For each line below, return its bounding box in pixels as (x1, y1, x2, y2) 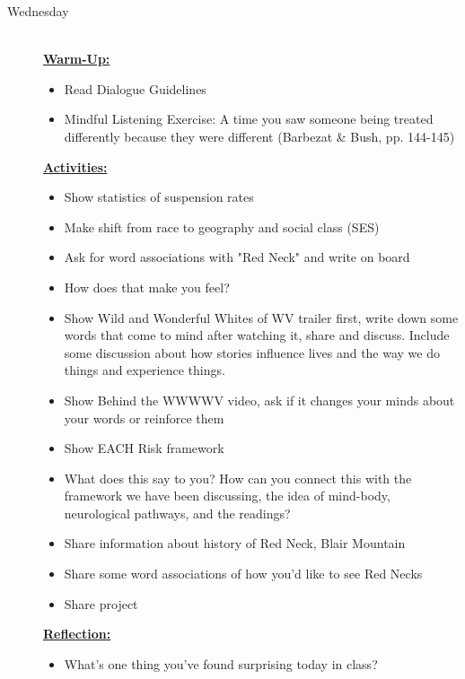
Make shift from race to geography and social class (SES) (64, 217, 380, 236)
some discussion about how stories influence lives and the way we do (64, 343, 440, 361)
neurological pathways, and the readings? (64, 503, 291, 522)
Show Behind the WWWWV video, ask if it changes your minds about (64, 390, 455, 409)
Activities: (43, 157, 108, 176)
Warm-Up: (43, 49, 110, 68)
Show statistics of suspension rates (64, 187, 254, 206)
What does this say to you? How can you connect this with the (64, 468, 412, 487)
